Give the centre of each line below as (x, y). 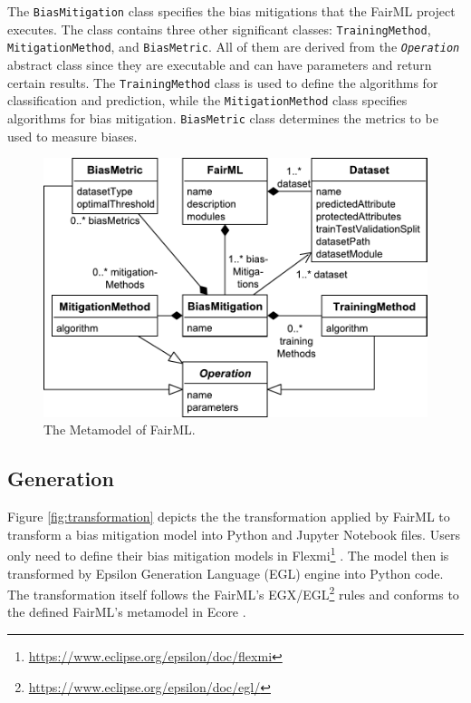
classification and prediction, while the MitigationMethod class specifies (207, 100)
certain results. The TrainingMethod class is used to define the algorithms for (223, 82)
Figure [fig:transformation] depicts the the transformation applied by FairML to (229, 517)
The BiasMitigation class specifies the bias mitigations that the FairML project (231, 11)
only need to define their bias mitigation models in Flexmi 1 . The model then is (228, 554)
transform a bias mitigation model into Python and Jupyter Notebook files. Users (234, 534)
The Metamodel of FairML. (120, 430)
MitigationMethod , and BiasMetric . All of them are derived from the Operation (234, 47)
